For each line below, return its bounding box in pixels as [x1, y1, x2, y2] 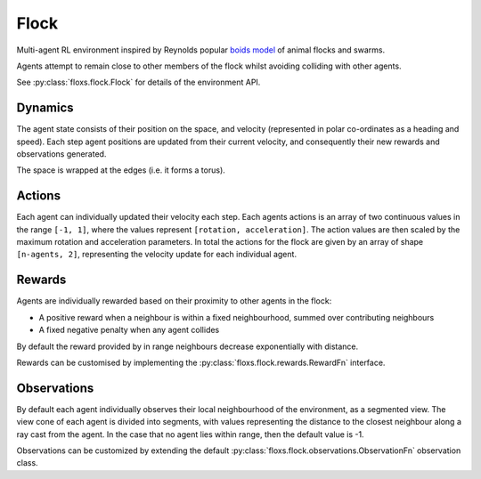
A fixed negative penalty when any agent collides [38, 325, 220, 336]
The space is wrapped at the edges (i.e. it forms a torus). [16, 165, 226, 175]
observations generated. [16, 149, 107, 159]
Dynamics [16, 101, 75, 116]
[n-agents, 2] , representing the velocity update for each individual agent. [16, 249, 298, 260]
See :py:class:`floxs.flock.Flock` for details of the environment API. [16, 77, 261, 88]
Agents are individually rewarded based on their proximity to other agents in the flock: [16, 296, 332, 306]
